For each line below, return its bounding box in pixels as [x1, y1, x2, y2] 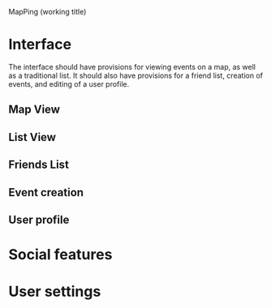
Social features [8, 246, 113, 264]
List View [8, 130, 57, 144]
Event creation [8, 186, 84, 199]
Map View [8, 103, 61, 117]
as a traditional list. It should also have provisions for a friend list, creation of [8, 71, 264, 80]
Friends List [8, 158, 69, 172]
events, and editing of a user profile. [8, 79, 130, 88]
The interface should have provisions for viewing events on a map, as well [8, 62, 256, 71]
